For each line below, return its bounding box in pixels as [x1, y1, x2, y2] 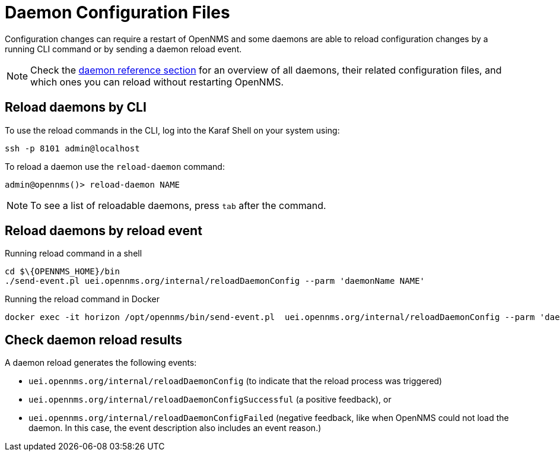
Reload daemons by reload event [5, 223, 202, 239]
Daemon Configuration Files [5, 2, 230, 23]
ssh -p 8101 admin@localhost [5, 143, 140, 153]
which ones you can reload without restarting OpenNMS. [30, 75, 284, 88]
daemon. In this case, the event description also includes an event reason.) [28, 423, 322, 433]
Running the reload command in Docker [5, 294, 160, 305]
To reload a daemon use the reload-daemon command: [5, 161, 225, 172]
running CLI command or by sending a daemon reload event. [5, 43, 242, 54]
